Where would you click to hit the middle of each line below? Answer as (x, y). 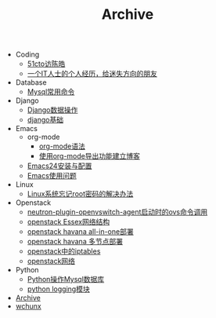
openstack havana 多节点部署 (75, 242)
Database (31, 82)
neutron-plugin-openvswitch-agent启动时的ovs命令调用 (117, 212)
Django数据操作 (52, 110)
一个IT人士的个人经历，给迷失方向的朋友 (92, 74)
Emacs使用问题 (52, 176)
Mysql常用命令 (51, 92)
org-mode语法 (62, 146)
